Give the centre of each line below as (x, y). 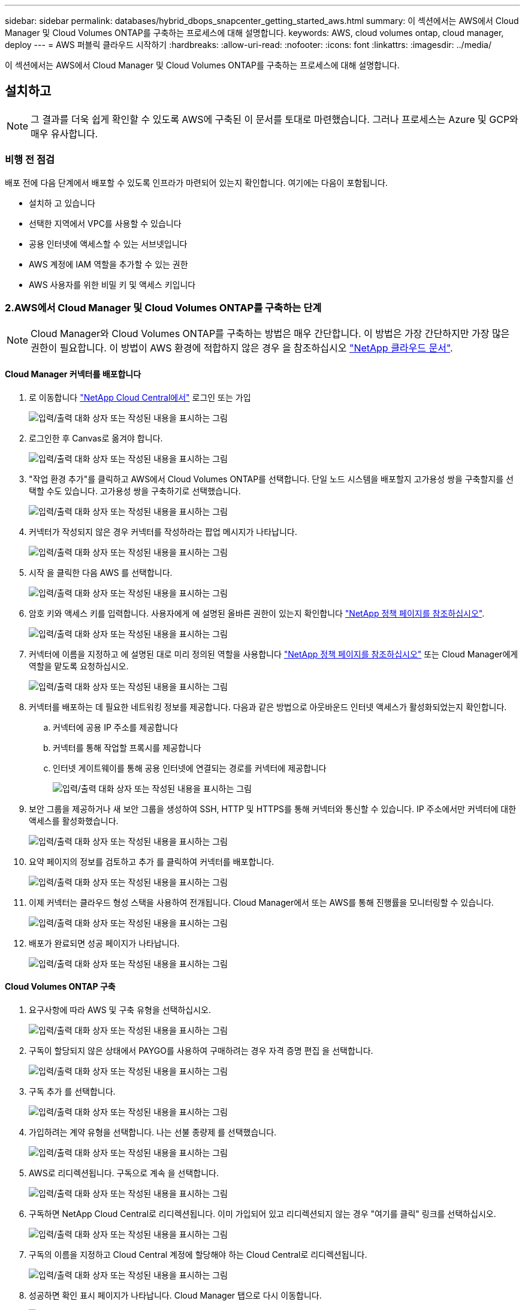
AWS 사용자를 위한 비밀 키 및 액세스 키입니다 (112, 284)
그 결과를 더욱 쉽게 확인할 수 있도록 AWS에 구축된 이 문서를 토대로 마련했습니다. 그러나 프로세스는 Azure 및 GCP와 (274, 119)
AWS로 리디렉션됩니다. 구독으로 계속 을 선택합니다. (124, 1173)
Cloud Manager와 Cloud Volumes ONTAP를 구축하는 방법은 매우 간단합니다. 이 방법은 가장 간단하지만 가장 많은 (270, 334)
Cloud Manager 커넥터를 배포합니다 (73, 374)
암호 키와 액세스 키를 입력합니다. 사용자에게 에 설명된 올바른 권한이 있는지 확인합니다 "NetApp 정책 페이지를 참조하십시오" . (257, 613)
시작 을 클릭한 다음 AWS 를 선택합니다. (101, 572)
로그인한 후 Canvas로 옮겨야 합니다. (96, 438)
